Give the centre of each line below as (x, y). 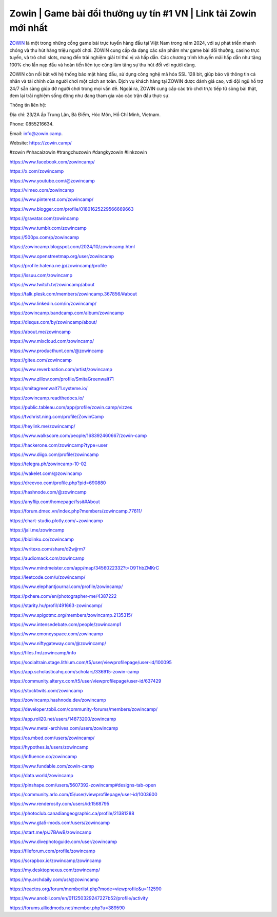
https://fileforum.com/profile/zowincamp (53, 851)
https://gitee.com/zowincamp (41, 360)
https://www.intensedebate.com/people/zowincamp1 (65, 624)
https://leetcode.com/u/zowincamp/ (47, 577)
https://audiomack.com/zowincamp (47, 558)
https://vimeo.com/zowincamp (42, 190)
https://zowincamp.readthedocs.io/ (47, 398)
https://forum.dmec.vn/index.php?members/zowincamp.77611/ (76, 511)
